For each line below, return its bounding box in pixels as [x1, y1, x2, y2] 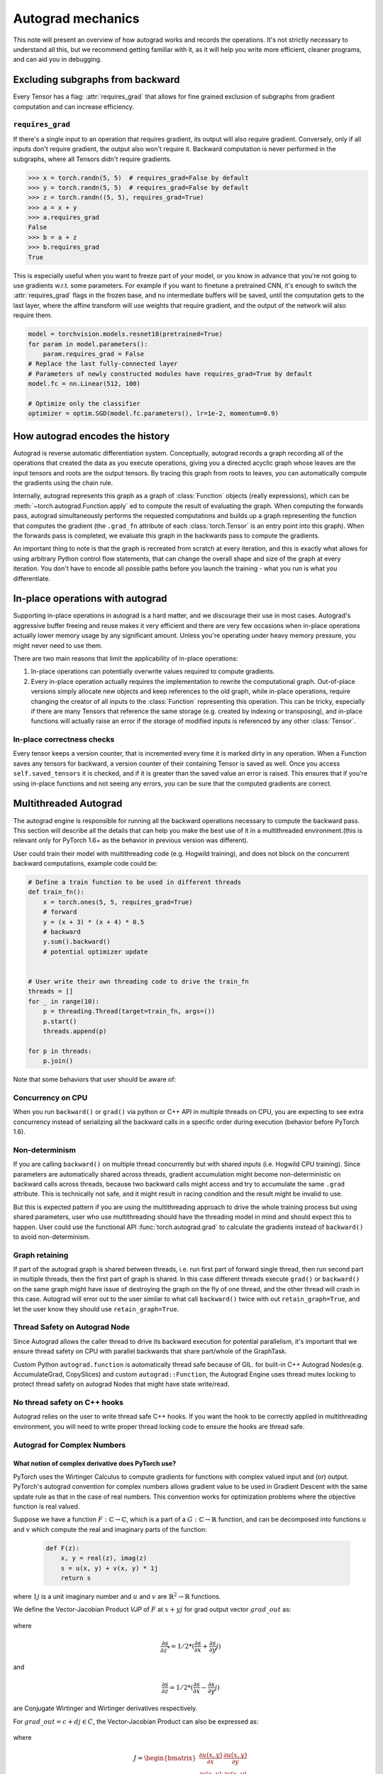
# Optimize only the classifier [28, 400, 141, 407]
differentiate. [13, 574, 51, 583]
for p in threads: [28, 1047, 92, 1055]
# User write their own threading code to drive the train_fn [28, 977, 249, 986]
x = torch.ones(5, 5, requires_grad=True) [43, 898, 193, 906]
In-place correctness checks [13, 734, 115, 744]
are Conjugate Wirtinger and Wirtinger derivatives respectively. [13, 1704, 198, 1713]
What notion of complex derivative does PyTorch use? [13, 1459, 177, 1468]
